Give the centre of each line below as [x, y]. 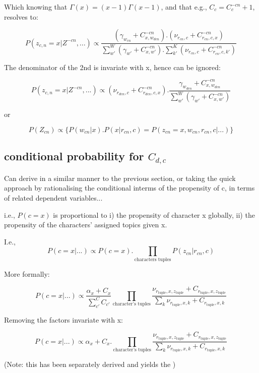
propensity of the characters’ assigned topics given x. [86, 225]
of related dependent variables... [53, 198]
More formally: [27, 273]
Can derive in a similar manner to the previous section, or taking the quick [120, 178]
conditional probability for [74, 156]
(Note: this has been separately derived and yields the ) [90, 364]
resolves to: [21, 16]
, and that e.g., [184, 7]
